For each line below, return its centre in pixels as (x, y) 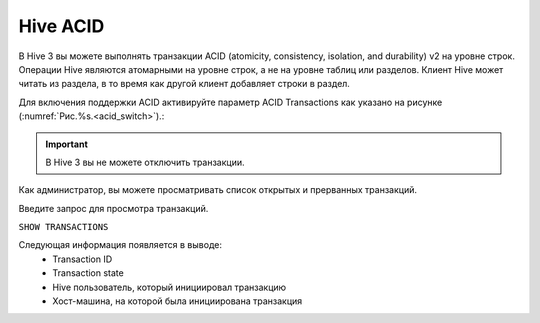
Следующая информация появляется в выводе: (120, 245)
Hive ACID (61, 26)
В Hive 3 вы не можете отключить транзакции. (145, 162)
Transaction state (88, 273)
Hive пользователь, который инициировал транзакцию (169, 287)
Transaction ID (82, 259)
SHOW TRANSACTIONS (63, 227)
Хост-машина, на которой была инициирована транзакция (177, 301)
